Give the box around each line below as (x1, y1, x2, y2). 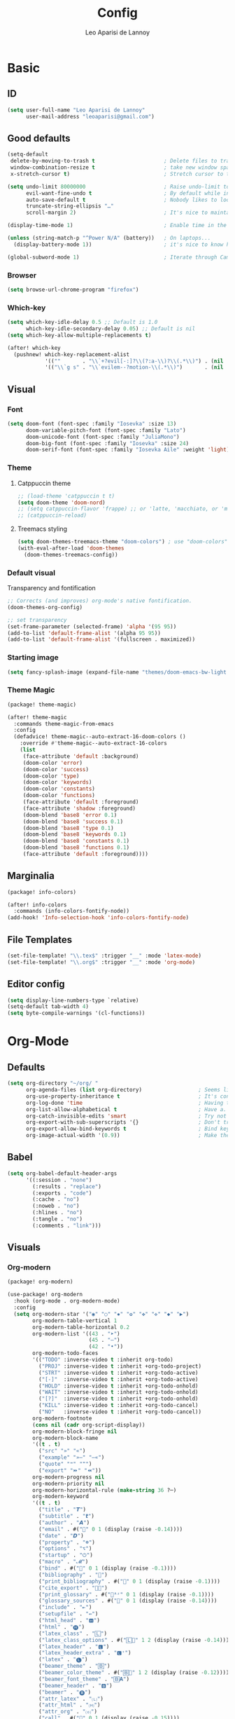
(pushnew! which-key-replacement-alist (13, 351, 130, 358)
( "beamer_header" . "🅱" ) (38, 1682, 113, 1689)
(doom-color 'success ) (22, 766, 90, 773)
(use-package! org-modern (7, 1291, 83, 1298)
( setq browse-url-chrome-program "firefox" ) (7, 286, 139, 293)
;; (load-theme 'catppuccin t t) (17, 492, 115, 499)
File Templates (7, 934, 73, 946)
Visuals (7, 1242, 41, 1253)
